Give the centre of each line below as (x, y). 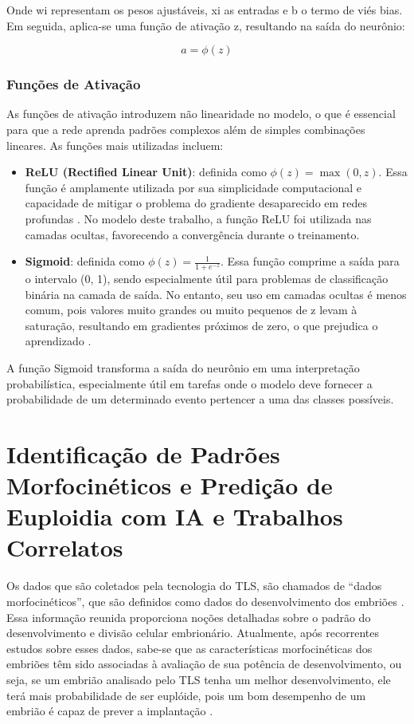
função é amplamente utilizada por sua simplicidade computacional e (193, 187)
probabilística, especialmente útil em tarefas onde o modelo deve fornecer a (189, 383)
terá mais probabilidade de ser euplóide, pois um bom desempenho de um (186, 695)
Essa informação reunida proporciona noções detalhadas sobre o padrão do (189, 617)
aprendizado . (58, 341)
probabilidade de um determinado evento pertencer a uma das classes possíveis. (200, 399)
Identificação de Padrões (143, 453)
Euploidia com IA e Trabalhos (175, 516)
